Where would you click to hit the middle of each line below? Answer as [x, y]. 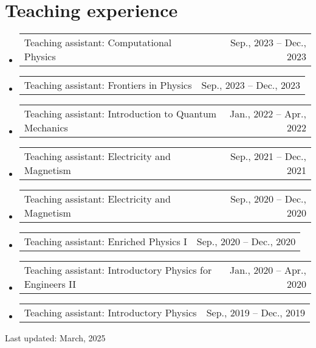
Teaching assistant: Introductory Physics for [118, 270]
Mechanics [46, 128]
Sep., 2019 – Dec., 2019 [256, 313]
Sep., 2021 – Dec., [268, 156]
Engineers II [50, 284]
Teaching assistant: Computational [98, 43]
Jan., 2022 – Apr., [268, 114]
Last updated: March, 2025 [55, 338]
